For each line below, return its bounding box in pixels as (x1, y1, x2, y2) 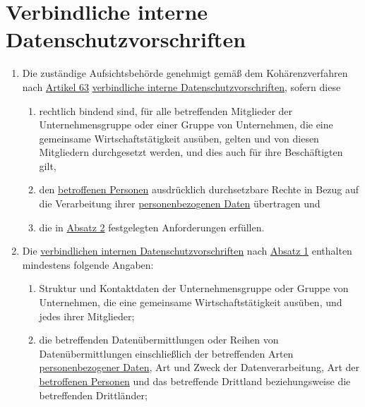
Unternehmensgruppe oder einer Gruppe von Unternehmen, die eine (39, 117, 333, 132)
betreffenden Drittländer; (39, 387, 148, 402)
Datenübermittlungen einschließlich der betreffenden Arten (39, 346, 294, 360)
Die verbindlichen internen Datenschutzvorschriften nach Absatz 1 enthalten (22, 243, 352, 258)
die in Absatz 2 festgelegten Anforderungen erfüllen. (39, 219, 265, 234)
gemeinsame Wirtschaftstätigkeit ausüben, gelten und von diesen (39, 130, 319, 145)
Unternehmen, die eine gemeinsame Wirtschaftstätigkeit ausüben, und (39, 295, 342, 310)
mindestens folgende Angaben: (22, 257, 154, 272)
